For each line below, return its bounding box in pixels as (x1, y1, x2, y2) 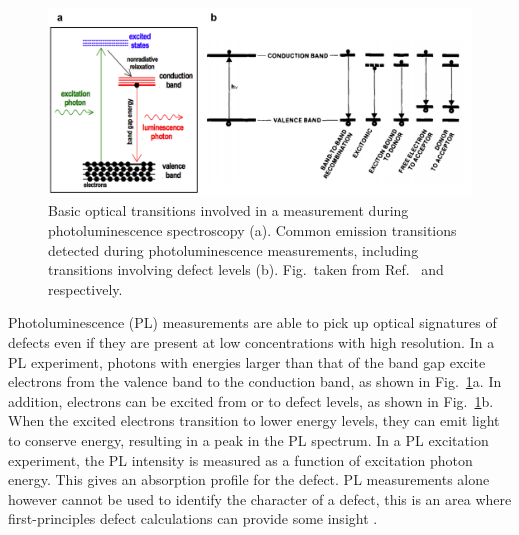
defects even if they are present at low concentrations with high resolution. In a (8, 331, 495, 352)
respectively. (48, 278, 123, 299)
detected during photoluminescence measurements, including (48, 239, 419, 260)
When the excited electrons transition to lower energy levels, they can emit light (8, 410, 500, 431)
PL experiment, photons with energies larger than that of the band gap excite (8, 351, 486, 372)
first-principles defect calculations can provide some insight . (8, 508, 378, 529)
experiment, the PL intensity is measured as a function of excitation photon (8, 449, 473, 470)
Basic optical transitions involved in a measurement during (48, 200, 409, 221)
